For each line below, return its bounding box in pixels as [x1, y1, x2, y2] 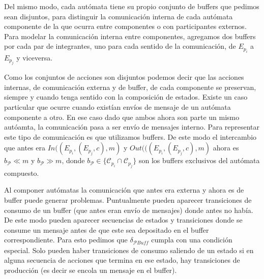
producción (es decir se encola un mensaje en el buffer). [4, 264, 177, 275]
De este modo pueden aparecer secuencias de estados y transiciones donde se [4, 214, 243, 225]
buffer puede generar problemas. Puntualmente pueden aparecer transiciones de [4, 194, 252, 205]
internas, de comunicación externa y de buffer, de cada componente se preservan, [4, 81, 256, 92]
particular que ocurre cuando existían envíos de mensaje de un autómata [4, 101, 231, 112]
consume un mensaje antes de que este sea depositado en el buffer [4, 224, 209, 235]
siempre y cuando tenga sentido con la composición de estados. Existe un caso [4, 91, 248, 102]
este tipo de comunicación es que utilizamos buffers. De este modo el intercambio [4, 131, 257, 142]
